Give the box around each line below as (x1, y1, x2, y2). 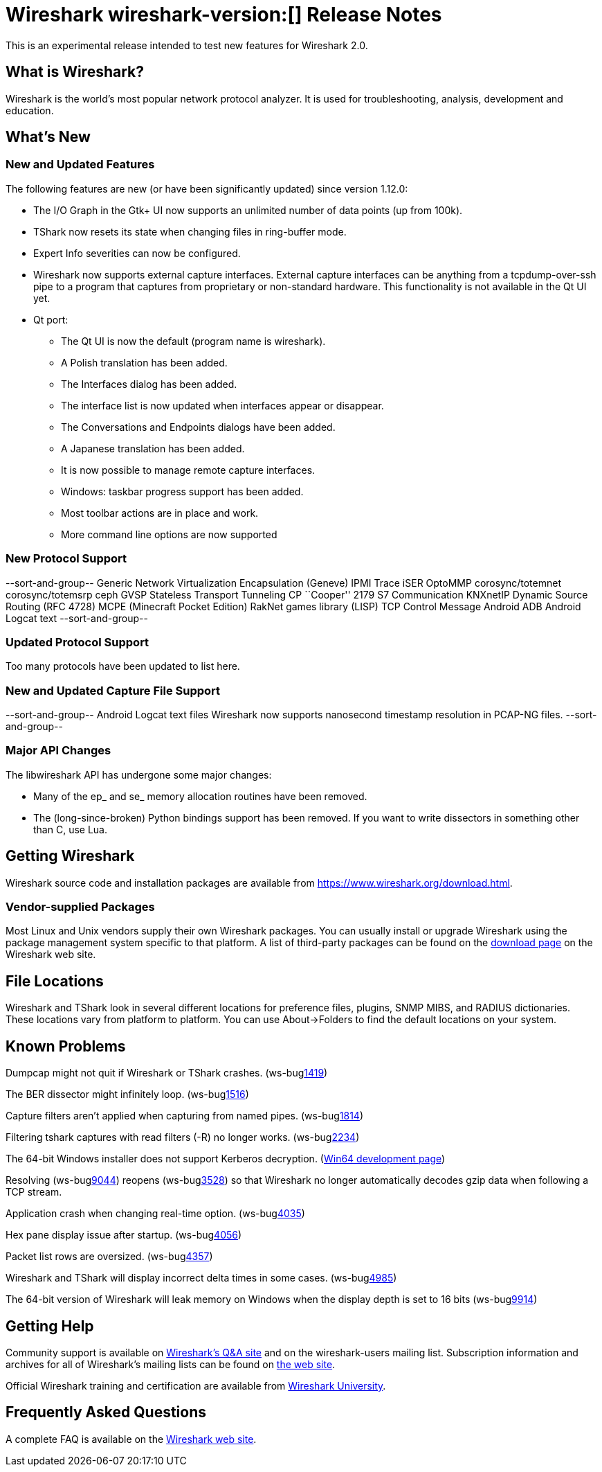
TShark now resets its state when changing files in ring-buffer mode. (33, 225, 347, 238)
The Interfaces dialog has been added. (61, 378, 237, 390)
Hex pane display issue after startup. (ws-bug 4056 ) (6, 1229, 242, 1241)
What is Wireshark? (6, 63, 145, 81)
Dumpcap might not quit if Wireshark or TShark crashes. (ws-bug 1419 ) (6, 1067, 328, 1079)
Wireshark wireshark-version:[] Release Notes (6, 3, 442, 26)
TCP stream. (6, 1186, 62, 1198)
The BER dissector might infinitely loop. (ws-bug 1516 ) (6, 1088, 249, 1101)
